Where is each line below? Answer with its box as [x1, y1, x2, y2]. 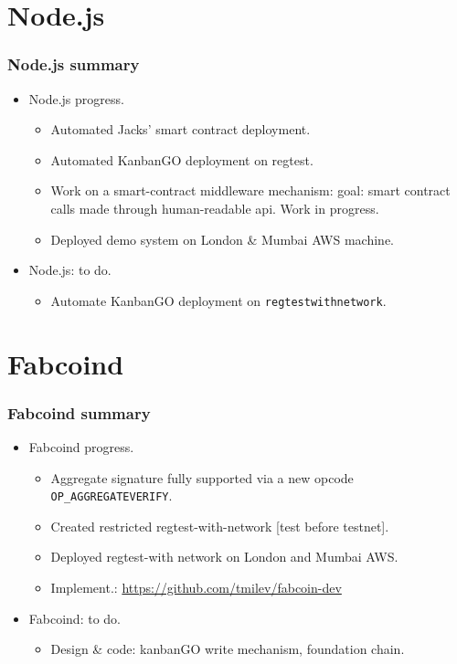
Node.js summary [7, 53, 140, 76]
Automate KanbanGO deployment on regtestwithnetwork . [50, 290, 387, 310]
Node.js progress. [28, 89, 124, 108]
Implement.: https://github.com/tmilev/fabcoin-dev [50, 578, 342, 597]
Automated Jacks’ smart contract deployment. [50, 120, 311, 139]
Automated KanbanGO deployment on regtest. [50, 150, 314, 169]
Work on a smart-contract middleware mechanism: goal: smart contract [50, 181, 451, 200]
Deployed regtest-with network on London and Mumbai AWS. [50, 547, 399, 566]
